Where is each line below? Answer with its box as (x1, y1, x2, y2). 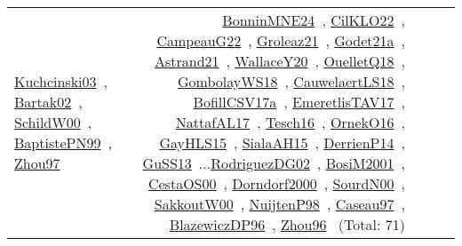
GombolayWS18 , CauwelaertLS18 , (177, 71, 405, 91)
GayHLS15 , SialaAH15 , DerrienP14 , (159, 132, 405, 153)
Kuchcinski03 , (14, 71, 108, 91)
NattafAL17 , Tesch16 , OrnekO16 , (175, 112, 405, 132)
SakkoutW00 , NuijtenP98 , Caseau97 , (154, 194, 405, 214)
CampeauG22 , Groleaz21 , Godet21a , (156, 30, 405, 51)
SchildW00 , (14, 112, 92, 132)
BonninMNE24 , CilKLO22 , (222, 10, 405, 30)
